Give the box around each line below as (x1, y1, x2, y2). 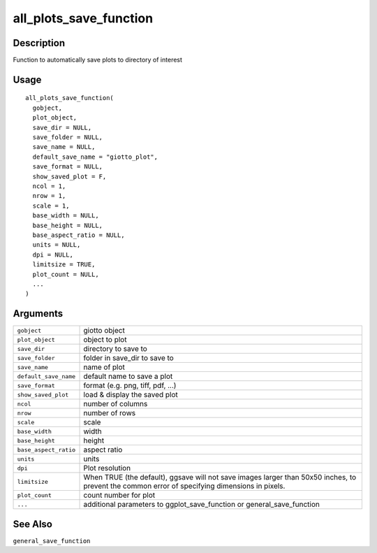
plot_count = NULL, (32, 270, 99, 278)
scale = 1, (32, 201, 70, 210)
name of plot (83, 362, 126, 372)
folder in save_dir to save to (83, 353, 174, 363)
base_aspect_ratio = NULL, (32, 231, 125, 239)
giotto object (83, 326, 125, 336)
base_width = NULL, (32, 212, 99, 220)
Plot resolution (83, 464, 131, 473)
